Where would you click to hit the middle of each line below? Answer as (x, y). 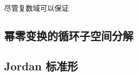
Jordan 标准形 (41, 65)
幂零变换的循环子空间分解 (69, 35)
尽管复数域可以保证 (36, 8)
